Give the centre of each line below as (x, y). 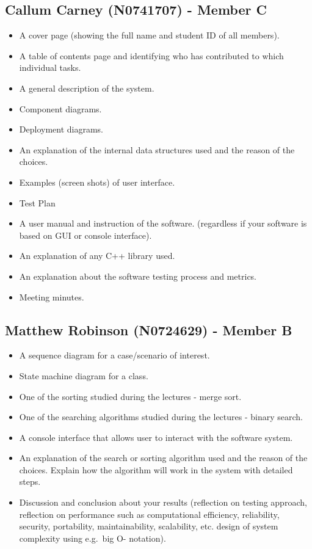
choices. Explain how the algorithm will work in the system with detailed (156, 469)
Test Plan (37, 202)
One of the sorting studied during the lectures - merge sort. (130, 396)
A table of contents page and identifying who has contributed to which (151, 55)
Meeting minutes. (52, 296)
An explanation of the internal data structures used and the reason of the (157, 149)
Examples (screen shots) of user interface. (97, 182)
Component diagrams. (60, 108)
